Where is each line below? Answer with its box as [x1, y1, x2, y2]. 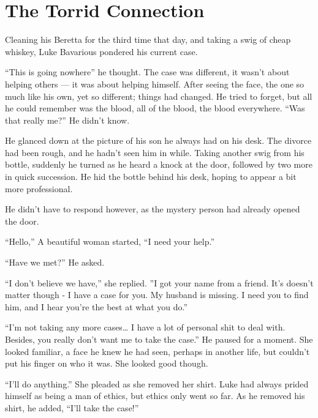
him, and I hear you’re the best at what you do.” [5, 300, 188, 313]
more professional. [5, 182, 73, 195]
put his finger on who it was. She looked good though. [5, 357, 208, 370]
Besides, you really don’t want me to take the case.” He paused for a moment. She [5, 333, 313, 345]
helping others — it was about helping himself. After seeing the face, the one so [5, 77, 305, 90]
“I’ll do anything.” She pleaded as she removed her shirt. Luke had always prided [5, 377, 309, 390]
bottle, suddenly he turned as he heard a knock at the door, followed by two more [5, 158, 312, 171]
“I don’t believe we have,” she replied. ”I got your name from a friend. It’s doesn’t [5, 276, 314, 289]
